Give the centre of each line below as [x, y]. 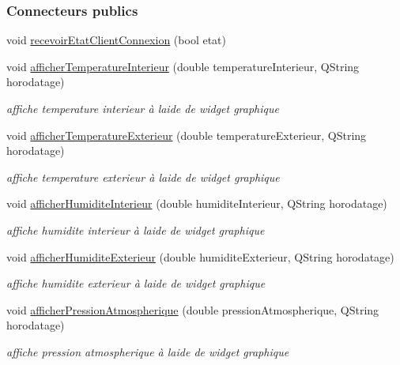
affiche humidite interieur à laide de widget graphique [136, 230]
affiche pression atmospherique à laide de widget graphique [148, 351]
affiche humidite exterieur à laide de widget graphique [136, 283]
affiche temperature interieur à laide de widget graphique [143, 108]
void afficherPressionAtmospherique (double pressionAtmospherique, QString [193, 309]
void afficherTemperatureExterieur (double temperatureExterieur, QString [187, 135]
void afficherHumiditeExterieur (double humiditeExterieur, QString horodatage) [200, 256]
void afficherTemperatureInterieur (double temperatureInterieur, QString [183, 66]
